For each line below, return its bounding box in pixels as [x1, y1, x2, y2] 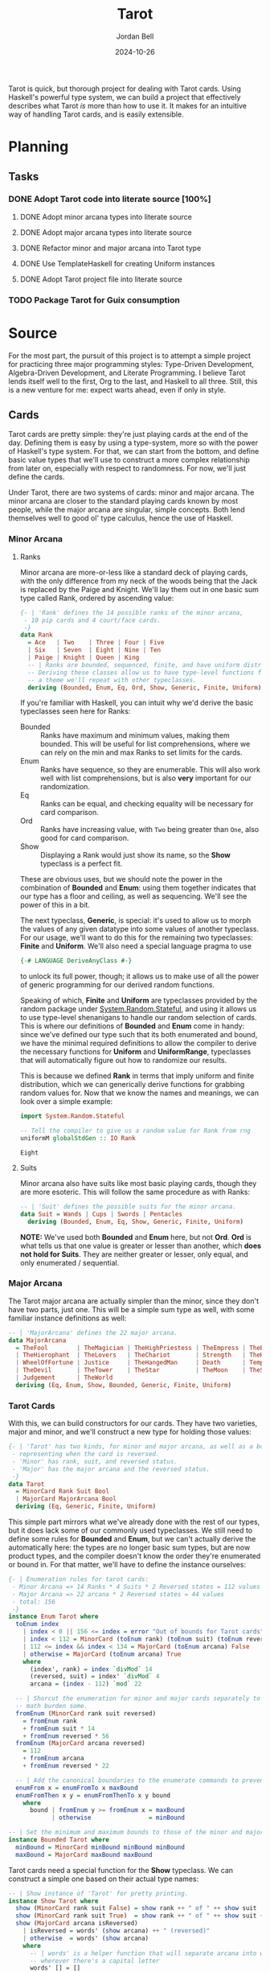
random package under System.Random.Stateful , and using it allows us [19, 1004, 257, 1014]
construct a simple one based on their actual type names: [8, 1874, 199, 1883]
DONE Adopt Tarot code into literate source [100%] [8, 194, 211, 205]
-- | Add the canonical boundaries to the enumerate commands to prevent [15, 1776, 268, 1785]
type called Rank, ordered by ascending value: [19, 593, 174, 603]
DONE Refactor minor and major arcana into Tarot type [19, 243, 202, 253]
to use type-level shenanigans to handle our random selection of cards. [19, 1013, 257, 1023]
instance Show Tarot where [8, 1896, 99, 1905]
